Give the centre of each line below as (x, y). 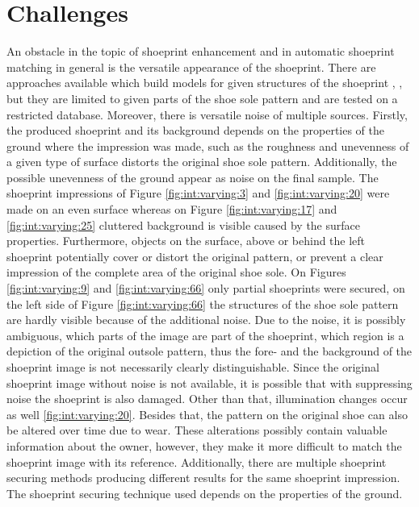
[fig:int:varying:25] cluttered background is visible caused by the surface (184, 224)
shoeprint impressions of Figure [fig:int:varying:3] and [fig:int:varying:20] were (198, 193)
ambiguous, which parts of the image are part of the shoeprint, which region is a (205, 335)
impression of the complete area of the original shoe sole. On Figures (176, 272)
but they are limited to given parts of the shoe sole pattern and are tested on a (202, 98)
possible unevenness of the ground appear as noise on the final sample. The (193, 177)
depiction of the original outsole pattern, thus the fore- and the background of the (209, 351)
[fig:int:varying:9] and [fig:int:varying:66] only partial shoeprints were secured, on (206, 288)
